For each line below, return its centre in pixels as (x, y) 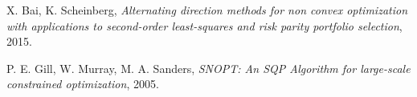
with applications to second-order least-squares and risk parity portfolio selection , (204, 25)
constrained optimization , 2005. (83, 84)
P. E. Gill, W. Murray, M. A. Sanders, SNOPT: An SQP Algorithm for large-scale (208, 68)
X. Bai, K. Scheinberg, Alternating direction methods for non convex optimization (207, 10)
